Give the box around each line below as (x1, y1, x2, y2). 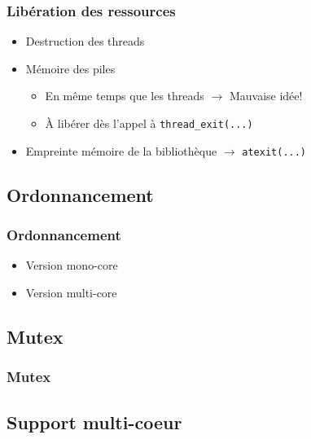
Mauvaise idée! (229, 87, 303, 104)
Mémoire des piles (25, 59, 116, 77)
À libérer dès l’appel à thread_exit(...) (45, 115, 253, 131)
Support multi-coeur (7, 409, 182, 434)
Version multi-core (25, 283, 117, 301)
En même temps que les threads (45, 87, 204, 104)
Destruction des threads (25, 33, 145, 50)
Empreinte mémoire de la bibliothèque (25, 142, 217, 159)
